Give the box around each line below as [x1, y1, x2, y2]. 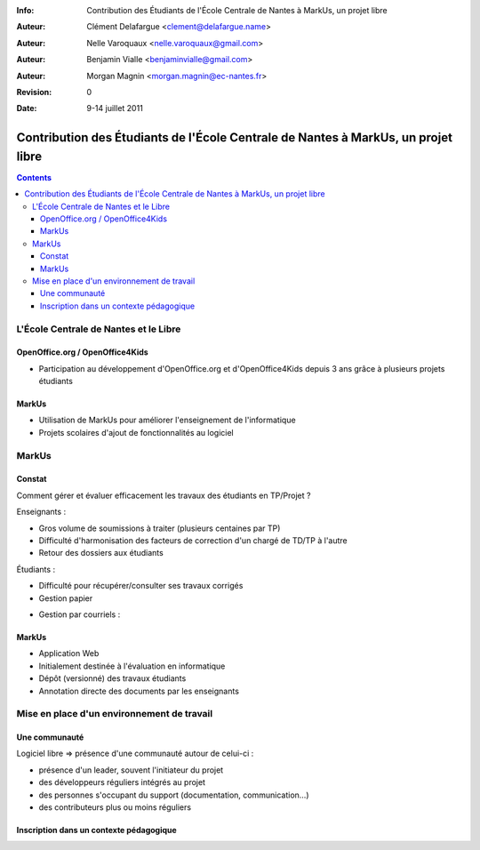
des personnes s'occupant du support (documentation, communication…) [38, 790, 310, 800]
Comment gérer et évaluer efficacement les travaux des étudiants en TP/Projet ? [16, 490, 311, 501]
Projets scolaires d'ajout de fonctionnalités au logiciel [38, 427, 235, 437]
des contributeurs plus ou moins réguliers [38, 802, 191, 813]
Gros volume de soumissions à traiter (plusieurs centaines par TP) [38, 523, 281, 533]
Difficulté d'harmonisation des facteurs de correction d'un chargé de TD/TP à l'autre [38, 535, 348, 546]
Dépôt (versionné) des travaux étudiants [38, 673, 187, 684]
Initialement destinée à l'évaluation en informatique [38, 661, 226, 671]
